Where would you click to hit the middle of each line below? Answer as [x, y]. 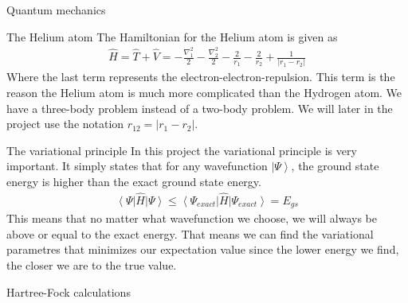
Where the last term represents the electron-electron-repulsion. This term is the [201, 77]
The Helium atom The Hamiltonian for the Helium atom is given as [172, 36]
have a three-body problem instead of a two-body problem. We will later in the [200, 108]
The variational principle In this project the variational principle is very [182, 150]
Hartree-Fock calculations [69, 291]
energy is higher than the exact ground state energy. [134, 181]
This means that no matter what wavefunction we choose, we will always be [192, 218]
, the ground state [335, 166]
